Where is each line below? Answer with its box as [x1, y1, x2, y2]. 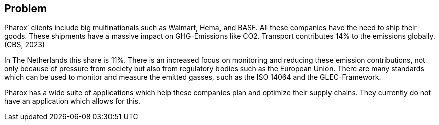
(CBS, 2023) [4, 40, 45, 49]
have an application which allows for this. [4, 97, 141, 106]
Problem [4, 2, 47, 15]
